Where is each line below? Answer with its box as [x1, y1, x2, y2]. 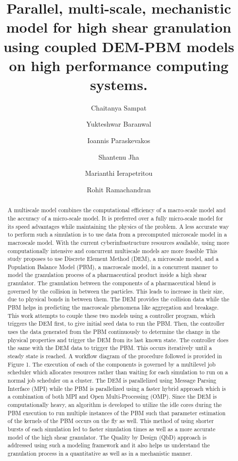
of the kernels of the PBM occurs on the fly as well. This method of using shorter [7, 417, 214, 425]
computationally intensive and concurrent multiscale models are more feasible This [7, 246, 218, 255]
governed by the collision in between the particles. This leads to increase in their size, [7, 287, 224, 295]
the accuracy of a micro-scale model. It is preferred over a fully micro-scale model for [7, 214, 223, 222]
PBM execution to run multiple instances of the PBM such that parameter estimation [7, 408, 226, 417]
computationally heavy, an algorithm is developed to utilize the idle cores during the [7, 400, 222, 408]
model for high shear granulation [6, 17, 232, 37]
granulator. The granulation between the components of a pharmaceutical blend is [7, 279, 216, 287]
